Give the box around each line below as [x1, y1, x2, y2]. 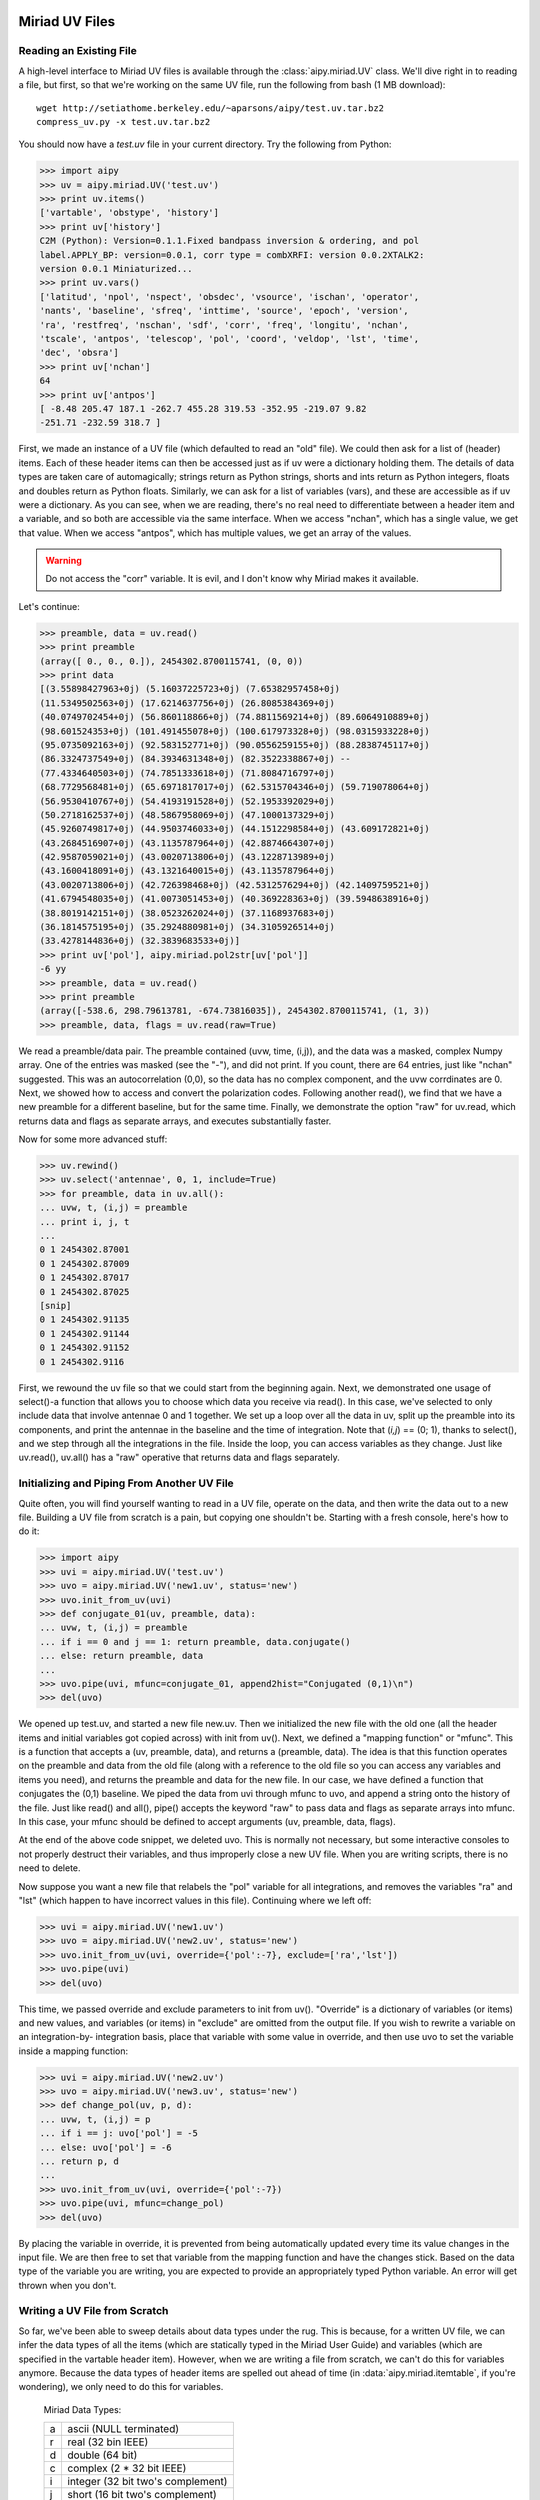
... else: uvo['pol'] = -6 [39, 2141, 172, 2153]
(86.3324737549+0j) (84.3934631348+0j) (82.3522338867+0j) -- [39, 753, 351, 765]
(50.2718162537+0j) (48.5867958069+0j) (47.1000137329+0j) [39, 809, 335, 820]
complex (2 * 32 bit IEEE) [67, 2461, 187, 2475]
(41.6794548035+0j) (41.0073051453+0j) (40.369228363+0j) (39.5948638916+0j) [39, 893, 430, 905]
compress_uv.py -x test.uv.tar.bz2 [36, 116, 211, 127]
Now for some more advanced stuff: [18, 1133, 168, 1145]
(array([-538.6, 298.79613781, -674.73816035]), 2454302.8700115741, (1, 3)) [39, 1005, 430, 1017]
